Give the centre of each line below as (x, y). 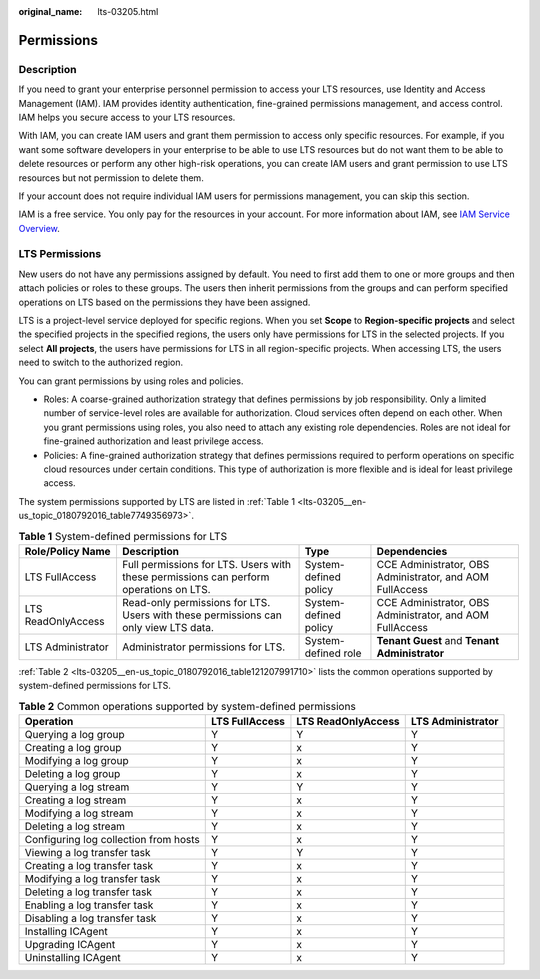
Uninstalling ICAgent (73, 957)
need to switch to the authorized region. (101, 362)
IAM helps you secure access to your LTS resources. (127, 117)
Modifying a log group (76, 760)
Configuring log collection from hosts (112, 839)
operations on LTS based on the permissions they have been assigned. (164, 302)
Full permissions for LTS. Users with (206, 564)
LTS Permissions (60, 254)
